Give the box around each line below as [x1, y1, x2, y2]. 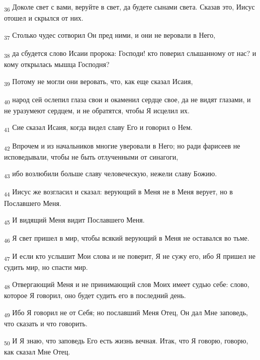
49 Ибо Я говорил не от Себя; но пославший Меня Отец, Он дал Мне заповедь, [4, 307, 248, 319]
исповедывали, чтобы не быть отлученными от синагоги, [4, 151, 179, 162]
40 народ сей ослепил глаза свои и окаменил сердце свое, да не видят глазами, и [4, 94, 251, 106]
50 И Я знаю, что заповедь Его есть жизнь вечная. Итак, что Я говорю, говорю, [4, 335, 248, 347]
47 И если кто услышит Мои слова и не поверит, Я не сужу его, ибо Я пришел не [4, 251, 255, 263]
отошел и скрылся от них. [4, 13, 83, 23]
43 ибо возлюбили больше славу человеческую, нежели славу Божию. [4, 168, 217, 180]
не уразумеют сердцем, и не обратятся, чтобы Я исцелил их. [4, 105, 190, 115]
